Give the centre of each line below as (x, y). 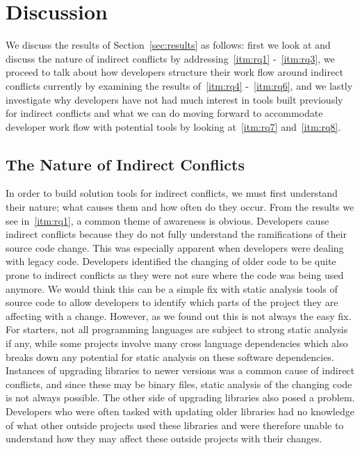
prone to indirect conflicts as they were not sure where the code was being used (175, 275)
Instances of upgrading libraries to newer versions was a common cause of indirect (180, 370)
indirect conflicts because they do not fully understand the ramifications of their (176, 234)
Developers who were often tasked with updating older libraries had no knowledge (180, 411)
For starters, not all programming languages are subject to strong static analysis (177, 329)
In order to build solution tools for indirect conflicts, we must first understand (172, 193)
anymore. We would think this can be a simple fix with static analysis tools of (172, 288)
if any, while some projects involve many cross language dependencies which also (177, 343)
